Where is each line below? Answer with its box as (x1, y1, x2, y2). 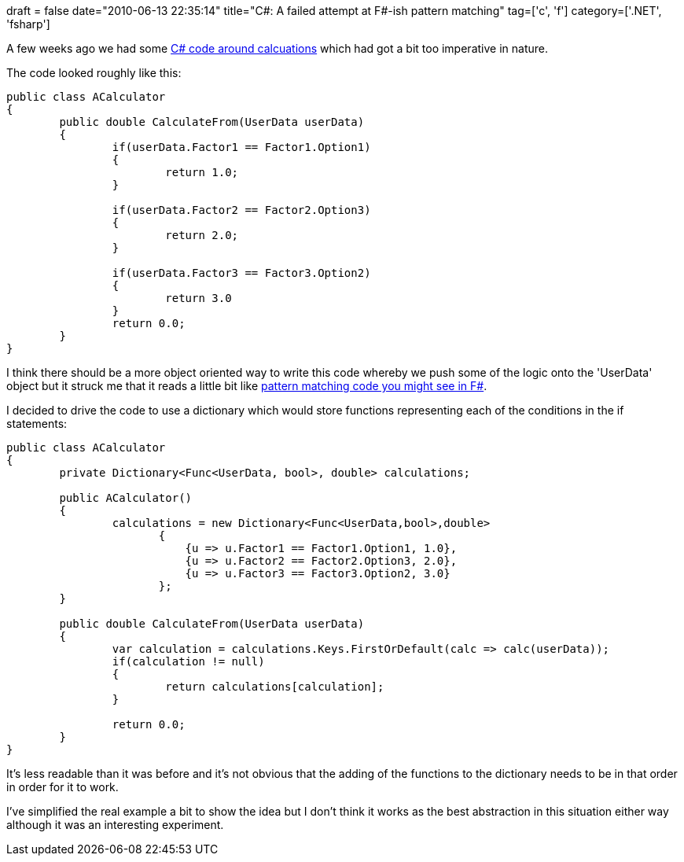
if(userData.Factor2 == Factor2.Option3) (112, 204, 371, 216)
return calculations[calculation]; (165, 680, 384, 693)
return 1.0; (165, 166, 239, 179)
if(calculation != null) (112, 655, 265, 668)
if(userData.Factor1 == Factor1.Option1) (112, 141, 371, 153)
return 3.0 (165, 292, 232, 304)
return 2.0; (165, 229, 239, 241)
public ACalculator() (59, 492, 193, 504)
